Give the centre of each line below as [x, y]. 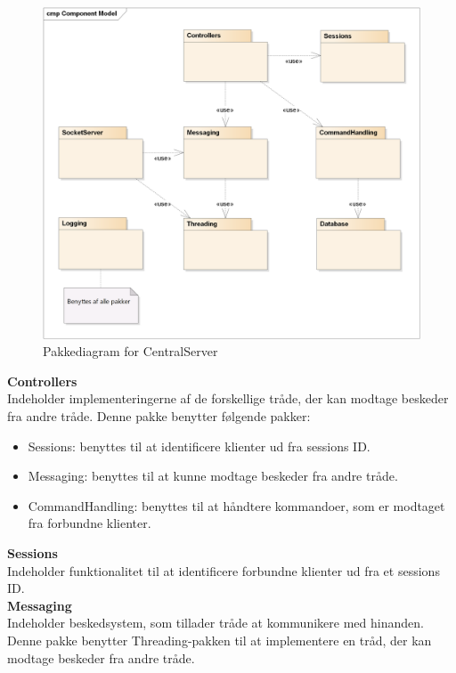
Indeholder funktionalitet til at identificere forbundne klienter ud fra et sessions [224, 570]
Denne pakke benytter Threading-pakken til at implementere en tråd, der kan [220, 640]
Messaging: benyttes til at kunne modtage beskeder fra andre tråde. [213, 476]
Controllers [42, 381]
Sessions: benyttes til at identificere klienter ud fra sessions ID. [199, 446]
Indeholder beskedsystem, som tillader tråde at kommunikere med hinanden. [216, 623]
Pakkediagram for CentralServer [130, 351]
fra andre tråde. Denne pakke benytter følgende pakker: [159, 416]
